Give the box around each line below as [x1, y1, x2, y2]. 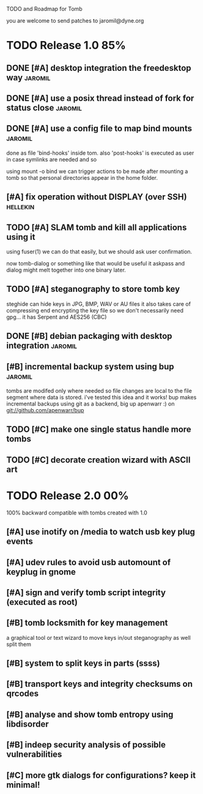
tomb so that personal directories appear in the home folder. [6, 174, 158, 181]
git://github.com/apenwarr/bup [6, 407, 84, 414]
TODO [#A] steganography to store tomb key [6, 284, 180, 294]
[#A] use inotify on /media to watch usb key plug [6, 527, 196, 537]
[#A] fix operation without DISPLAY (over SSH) [6, 192, 188, 202]
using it [6, 232, 35, 242]
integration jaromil [6, 341, 78, 351]
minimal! [6, 779, 40, 790]
